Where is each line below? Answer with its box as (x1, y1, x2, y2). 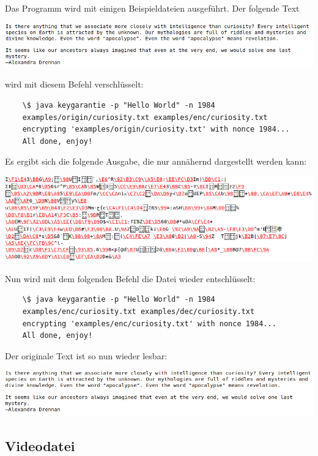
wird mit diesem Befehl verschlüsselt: (5, 78, 144, 91)
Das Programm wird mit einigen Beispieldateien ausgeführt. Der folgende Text (5, 2, 300, 14)
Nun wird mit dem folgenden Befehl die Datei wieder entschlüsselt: (5, 272, 256, 285)
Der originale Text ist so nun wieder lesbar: (5, 349, 168, 362)
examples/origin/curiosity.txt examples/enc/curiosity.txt (22, 113, 268, 122)
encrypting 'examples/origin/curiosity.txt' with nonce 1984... (22, 125, 290, 134)
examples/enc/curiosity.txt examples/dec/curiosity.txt (22, 307, 255, 316)
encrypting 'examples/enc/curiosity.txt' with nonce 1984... (22, 319, 276, 328)
